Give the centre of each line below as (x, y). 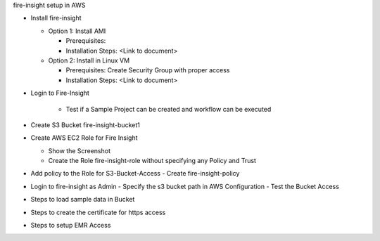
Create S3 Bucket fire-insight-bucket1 (85, 125)
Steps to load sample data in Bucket (83, 200)
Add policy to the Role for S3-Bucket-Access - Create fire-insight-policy (135, 174)
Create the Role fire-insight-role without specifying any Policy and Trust (152, 161)
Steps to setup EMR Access (71, 226)
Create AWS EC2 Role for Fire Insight (84, 138)
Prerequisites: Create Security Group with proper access (148, 70)
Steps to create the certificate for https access (98, 212)
